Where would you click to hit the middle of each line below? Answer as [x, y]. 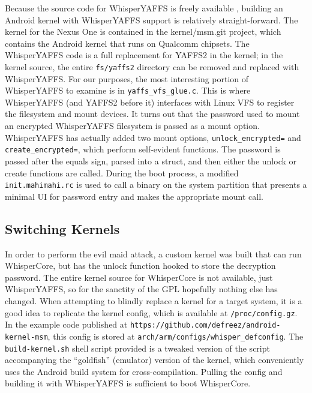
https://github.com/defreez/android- [205, 325]
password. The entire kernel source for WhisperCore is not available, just [139, 277]
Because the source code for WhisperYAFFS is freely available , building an [144, 8]
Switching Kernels [62, 228]
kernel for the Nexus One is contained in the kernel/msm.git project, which [143, 31]
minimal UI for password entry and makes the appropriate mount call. [134, 196]
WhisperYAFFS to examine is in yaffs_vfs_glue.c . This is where [128, 90]
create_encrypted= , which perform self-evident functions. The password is [143, 149]
